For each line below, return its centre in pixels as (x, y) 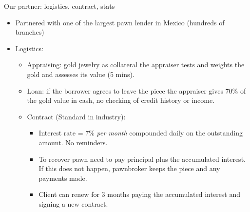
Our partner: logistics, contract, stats (59, 6)
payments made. (63, 178)
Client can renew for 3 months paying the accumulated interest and (140, 194)
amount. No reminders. (73, 142)
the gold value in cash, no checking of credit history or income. (121, 100)
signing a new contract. (73, 203)
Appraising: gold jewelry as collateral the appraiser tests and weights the (136, 65)
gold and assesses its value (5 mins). (81, 74)
